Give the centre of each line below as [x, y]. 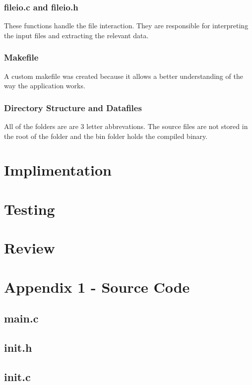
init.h [18, 347]
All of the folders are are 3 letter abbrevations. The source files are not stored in [126, 126]
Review [30, 248]
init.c [17, 376]
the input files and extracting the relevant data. [76, 35]
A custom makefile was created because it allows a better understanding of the [124, 76]
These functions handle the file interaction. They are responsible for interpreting [126, 26]
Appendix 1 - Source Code [97, 287]
